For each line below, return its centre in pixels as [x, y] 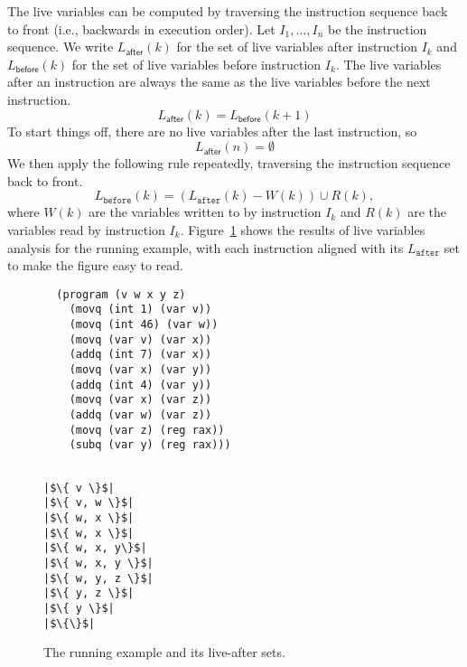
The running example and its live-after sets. [164, 652]
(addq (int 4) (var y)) [140, 385]
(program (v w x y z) [121, 294]
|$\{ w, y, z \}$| [98, 578]
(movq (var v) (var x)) [140, 339]
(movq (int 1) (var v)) [140, 310]
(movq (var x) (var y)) [140, 370]
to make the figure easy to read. [95, 265]
